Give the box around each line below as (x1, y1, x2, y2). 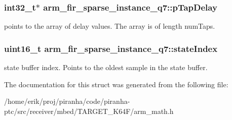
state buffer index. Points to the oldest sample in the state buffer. (4, 62, 208, 73)
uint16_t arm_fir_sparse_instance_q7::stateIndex (4, 42, 218, 54)
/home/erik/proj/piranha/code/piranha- (4, 96, 130, 106)
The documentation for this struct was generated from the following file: (4, 79, 228, 89)
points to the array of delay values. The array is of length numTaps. (4, 21, 215, 31)
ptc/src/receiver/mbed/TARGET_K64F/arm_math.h (4, 105, 174, 116)
